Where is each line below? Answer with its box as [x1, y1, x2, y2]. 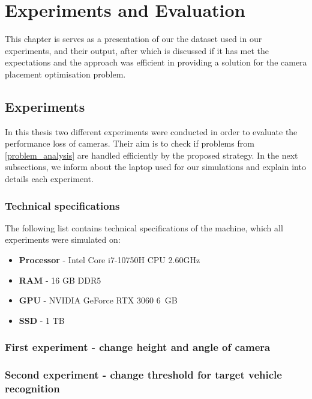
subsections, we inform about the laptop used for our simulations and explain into [5, 160, 306, 173]
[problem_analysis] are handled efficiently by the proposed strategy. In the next [5, 148, 298, 161]
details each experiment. [5, 172, 94, 185]
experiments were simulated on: [5, 233, 121, 246]
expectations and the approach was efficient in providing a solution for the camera [5, 56, 307, 69]
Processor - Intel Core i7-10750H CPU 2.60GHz [19, 254, 200, 266]
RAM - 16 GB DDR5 [19, 273, 101, 286]
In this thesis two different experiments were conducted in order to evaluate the [5, 125, 298, 138]
